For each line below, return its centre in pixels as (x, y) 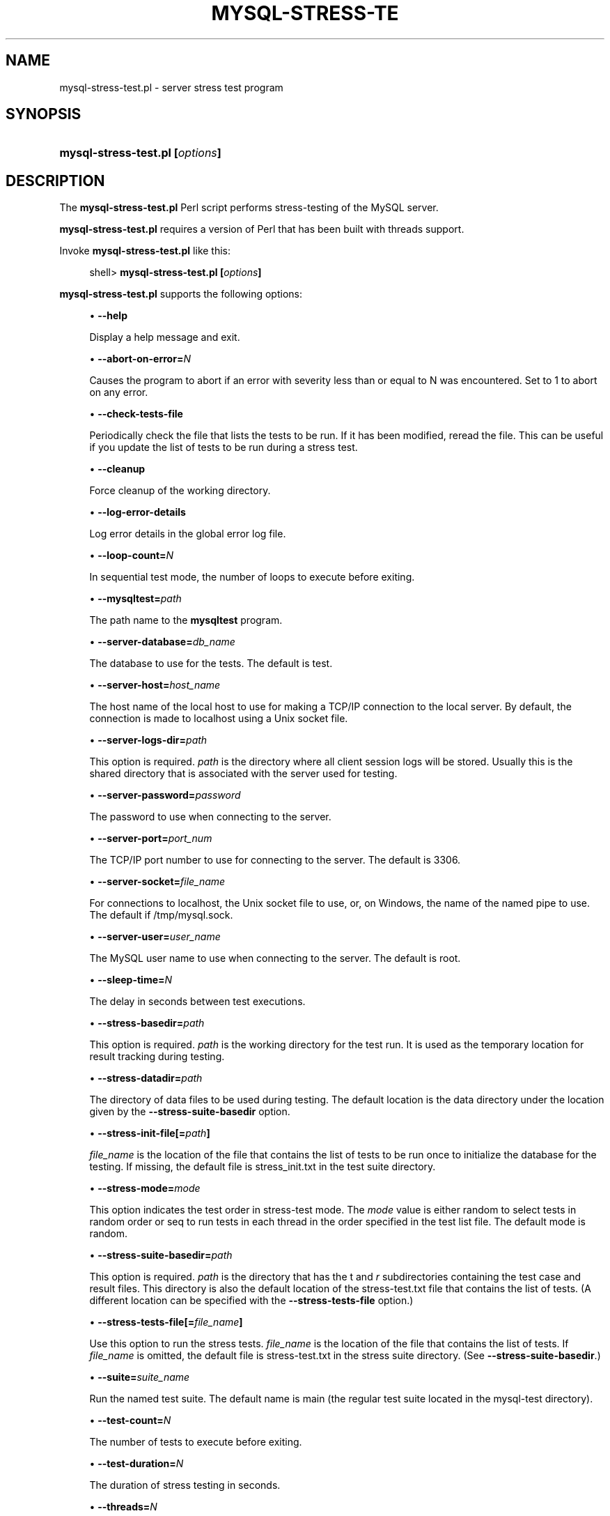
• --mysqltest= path (135, 599)
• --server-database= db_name (162, 642)
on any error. (119, 392)
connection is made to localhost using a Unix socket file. (219, 719)
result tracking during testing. (157, 1057)
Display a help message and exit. (165, 337)
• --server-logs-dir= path (148, 740)
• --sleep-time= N (131, 980)
